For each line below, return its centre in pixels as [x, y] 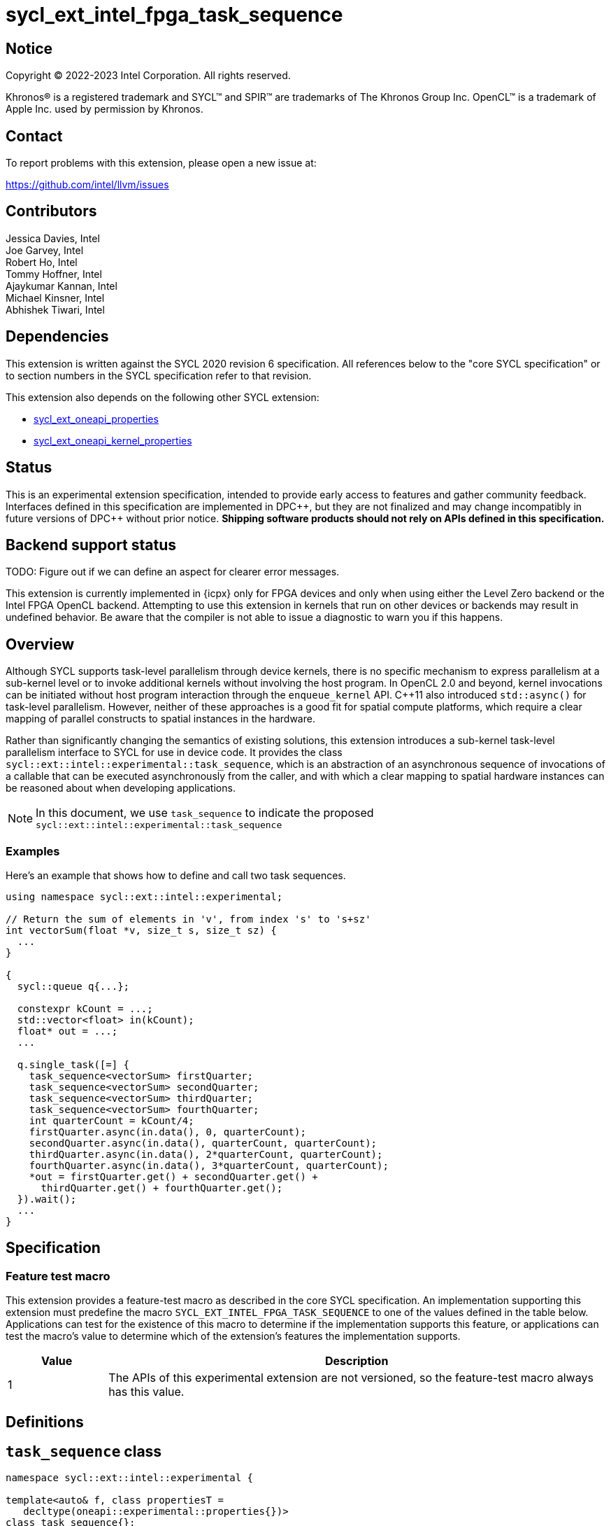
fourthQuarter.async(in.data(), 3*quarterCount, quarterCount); [209, 1165]
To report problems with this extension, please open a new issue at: [161, 163]
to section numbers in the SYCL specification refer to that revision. [159, 375]
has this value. [146, 1392]
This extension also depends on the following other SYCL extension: [163, 397]
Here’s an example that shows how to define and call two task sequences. [176, 875]
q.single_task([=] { [73, 1064]
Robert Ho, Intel [42, 262]
